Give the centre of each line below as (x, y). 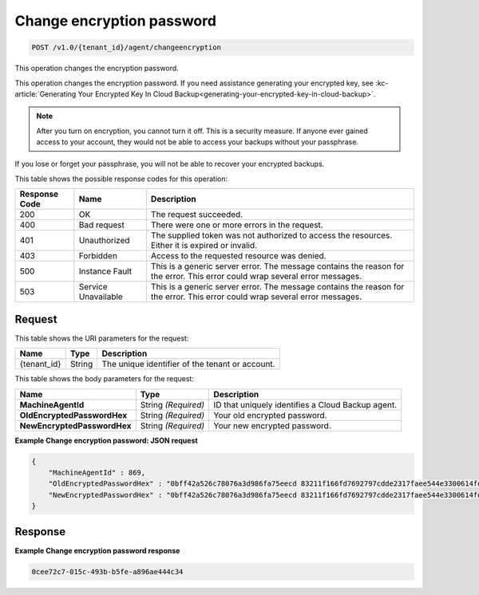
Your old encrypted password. (270, 415)
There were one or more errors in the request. (237, 225)
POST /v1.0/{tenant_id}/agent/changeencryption (126, 47)
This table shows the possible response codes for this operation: (121, 179)
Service (93, 287)
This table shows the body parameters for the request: (105, 379)
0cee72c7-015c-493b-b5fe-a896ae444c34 (107, 571)
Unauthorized (105, 241)
